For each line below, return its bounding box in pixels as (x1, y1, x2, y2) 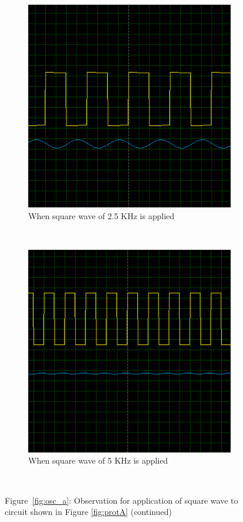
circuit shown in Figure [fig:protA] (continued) (5, 506, 172, 518)
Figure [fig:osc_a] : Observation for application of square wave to (5, 494, 238, 506)
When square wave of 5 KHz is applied (28, 454, 168, 467)
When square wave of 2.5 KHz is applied (28, 209, 175, 222)
